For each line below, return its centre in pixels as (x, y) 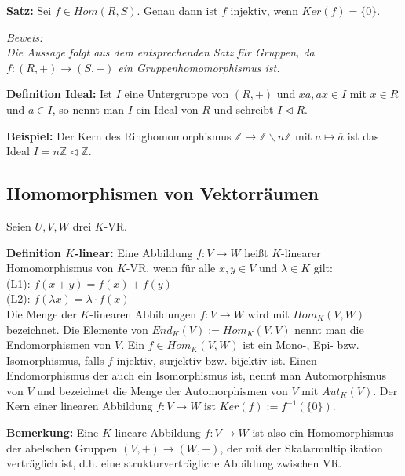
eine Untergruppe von (177, 94)
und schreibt (244, 109)
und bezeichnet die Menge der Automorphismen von (162, 390)
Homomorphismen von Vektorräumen (162, 193)
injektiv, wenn (264, 10)
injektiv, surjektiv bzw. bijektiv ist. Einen (217, 360)
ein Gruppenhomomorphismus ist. (199, 67)
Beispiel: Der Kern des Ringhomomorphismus (119, 135)
